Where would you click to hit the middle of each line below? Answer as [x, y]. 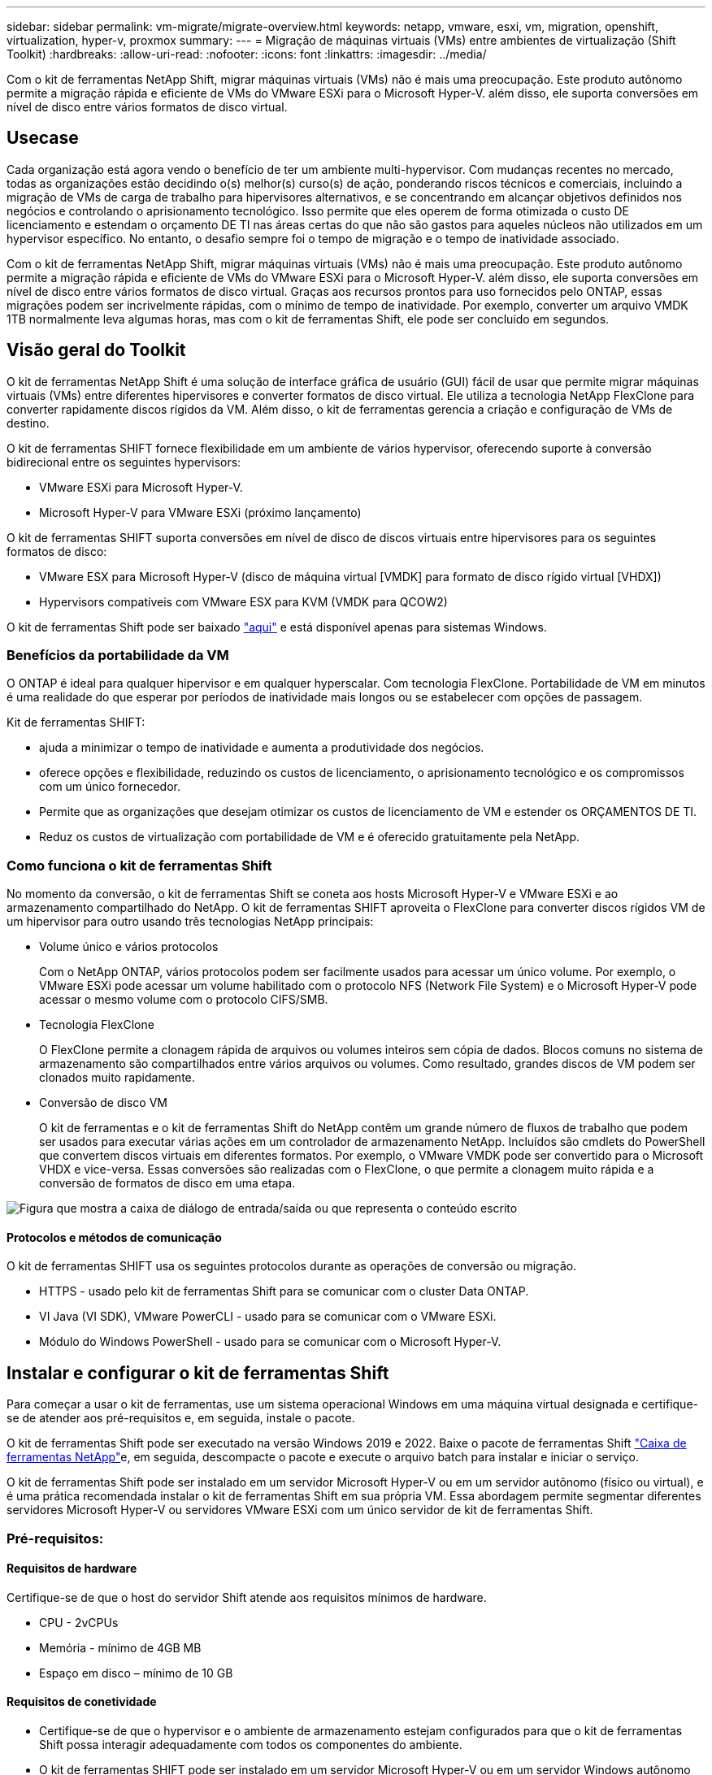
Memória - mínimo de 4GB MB [120, 1647]
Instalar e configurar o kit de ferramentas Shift [198, 1373]
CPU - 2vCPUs [79, 1622]
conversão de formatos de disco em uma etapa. [167, 1183]
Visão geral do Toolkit [96, 350]
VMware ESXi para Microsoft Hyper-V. [141, 487]
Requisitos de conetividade [82, 1702]
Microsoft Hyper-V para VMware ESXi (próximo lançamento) [200, 512]
